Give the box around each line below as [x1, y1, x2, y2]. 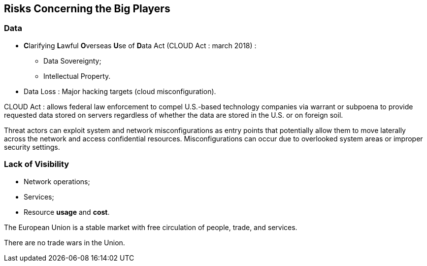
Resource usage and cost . [24, 207, 110, 216]
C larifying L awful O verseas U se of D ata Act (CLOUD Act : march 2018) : [24, 41, 257, 50]
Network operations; [24, 177, 90, 186]
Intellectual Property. [43, 71, 111, 80]
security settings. [4, 142, 60, 151]
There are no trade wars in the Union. [4, 238, 125, 247]
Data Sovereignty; [43, 56, 101, 65]
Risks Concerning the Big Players [4, 2, 170, 15]
